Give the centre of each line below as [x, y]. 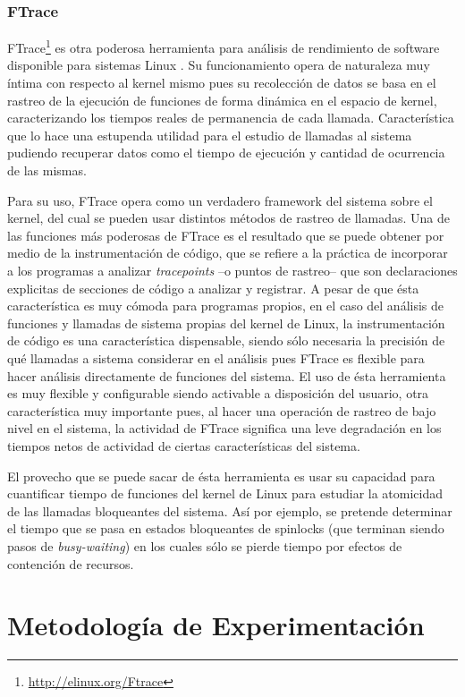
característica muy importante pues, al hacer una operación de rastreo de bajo [222, 410]
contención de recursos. [71, 563]
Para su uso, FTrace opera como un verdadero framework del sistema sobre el [220, 200]
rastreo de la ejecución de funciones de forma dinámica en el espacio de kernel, [222, 100]
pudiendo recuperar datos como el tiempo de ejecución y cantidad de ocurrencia [226, 153]
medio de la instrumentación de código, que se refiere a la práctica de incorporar [228, 253]
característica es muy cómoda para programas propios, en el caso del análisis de [225, 306]
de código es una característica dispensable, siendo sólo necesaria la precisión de [226, 340]
